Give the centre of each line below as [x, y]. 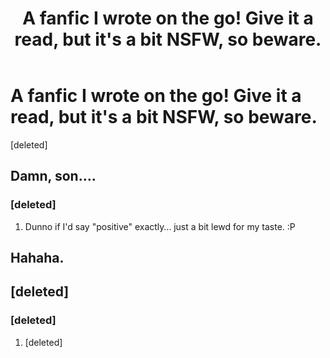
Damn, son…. [53, 176]
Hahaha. [37, 258]
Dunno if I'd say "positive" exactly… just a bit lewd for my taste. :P [160, 226]
